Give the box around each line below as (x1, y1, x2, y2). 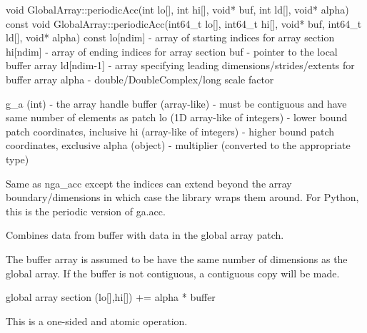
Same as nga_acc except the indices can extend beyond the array (6, 175, 292, 190)
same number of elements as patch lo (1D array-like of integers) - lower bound (6, 110, 348, 125)
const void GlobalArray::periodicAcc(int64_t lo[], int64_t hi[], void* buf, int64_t (6, 16, 362, 31)
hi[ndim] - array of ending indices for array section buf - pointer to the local (6, 43, 338, 58)
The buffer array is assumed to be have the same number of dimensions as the (6, 251, 348, 266)
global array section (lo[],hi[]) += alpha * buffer (6, 290, 216, 304)
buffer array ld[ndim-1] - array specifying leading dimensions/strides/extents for (6, 58, 355, 73)
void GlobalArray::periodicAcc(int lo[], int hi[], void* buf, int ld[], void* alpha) (6, 2, 349, 16)
